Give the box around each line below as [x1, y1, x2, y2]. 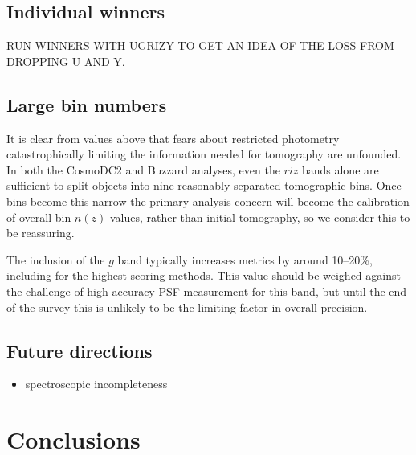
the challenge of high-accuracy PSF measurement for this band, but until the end [6, 282, 407, 299]
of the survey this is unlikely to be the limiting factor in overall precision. [6, 298, 368, 315]
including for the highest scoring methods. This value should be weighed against [6, 267, 401, 284]
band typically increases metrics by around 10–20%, [117, 251, 373, 268]
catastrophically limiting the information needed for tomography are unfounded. [6, 146, 402, 162]
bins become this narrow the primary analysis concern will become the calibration [6, 192, 410, 209]
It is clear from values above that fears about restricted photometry [6, 129, 340, 146]
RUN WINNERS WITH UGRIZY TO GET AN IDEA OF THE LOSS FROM [6, 37, 394, 54]
